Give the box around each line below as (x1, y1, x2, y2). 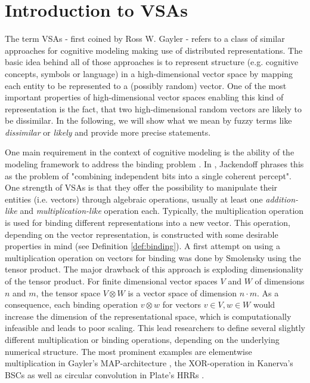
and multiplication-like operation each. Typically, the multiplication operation (20, 204, 304, 217)
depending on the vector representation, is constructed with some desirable (5, 228, 278, 240)
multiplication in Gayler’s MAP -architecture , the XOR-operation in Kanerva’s (5, 357, 293, 369)
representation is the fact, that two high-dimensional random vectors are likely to (5, 102, 302, 115)
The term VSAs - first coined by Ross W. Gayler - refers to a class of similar (5, 32, 285, 45)
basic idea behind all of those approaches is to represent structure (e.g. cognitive (5, 56, 299, 68)
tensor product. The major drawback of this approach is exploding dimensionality (5, 263, 303, 275)
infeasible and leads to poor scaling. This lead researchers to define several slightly (5, 321, 306, 334)
